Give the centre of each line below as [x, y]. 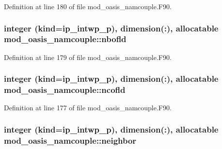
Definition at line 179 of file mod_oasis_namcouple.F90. [88, 57]
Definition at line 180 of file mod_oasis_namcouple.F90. [88, 6]
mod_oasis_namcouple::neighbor [70, 140]
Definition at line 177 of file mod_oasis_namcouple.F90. [88, 108]
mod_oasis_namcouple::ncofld [65, 90]
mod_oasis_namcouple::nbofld [65, 39]
